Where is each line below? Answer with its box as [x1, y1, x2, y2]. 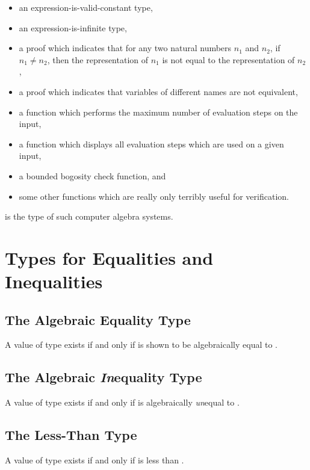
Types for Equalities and [5, 245, 214, 270]
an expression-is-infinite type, [19, 21, 127, 34]
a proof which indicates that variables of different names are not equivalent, [19, 85, 298, 97]
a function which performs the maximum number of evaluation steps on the [19, 105, 298, 118]
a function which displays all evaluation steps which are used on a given [19, 137, 284, 150]
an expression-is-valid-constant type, [19, 1, 153, 13]
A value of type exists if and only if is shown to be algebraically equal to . [5, 338, 278, 351]
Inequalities [5, 269, 103, 294]
